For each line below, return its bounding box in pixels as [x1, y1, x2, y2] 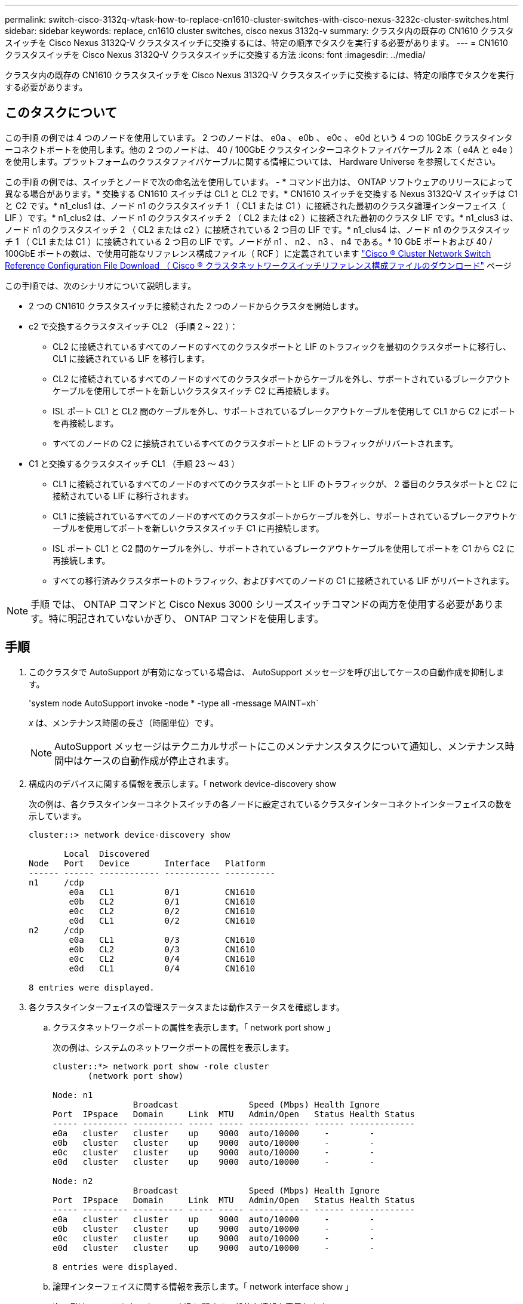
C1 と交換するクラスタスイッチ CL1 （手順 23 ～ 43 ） [29, 458, 240, 469]
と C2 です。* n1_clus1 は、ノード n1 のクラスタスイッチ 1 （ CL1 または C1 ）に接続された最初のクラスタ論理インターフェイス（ [5, 200, 506, 211]
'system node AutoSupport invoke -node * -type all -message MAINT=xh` [29, 697, 319, 708]
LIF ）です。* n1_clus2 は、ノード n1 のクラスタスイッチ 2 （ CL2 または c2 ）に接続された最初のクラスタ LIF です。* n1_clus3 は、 [5, 212, 518, 223]
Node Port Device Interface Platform [29, 858, 266, 868]
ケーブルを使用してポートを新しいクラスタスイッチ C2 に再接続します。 [53, 385, 334, 396]
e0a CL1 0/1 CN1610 [69, 887, 256, 897]
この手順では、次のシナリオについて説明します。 [5, 280, 196, 291]
